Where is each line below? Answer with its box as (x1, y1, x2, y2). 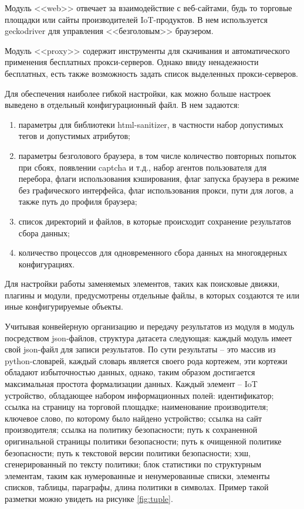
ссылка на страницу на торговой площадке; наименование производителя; (5, 401, 268, 413)
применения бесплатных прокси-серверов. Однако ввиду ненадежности (5, 56, 259, 68)
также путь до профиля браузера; (18, 195, 137, 208)
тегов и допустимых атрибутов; (18, 130, 130, 142)
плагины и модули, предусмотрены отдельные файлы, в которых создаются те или (5, 289, 300, 301)
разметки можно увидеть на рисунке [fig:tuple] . (5, 492, 173, 504)
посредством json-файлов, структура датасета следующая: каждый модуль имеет (5, 331, 292, 344)
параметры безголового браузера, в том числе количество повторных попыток (18, 149, 296, 161)
